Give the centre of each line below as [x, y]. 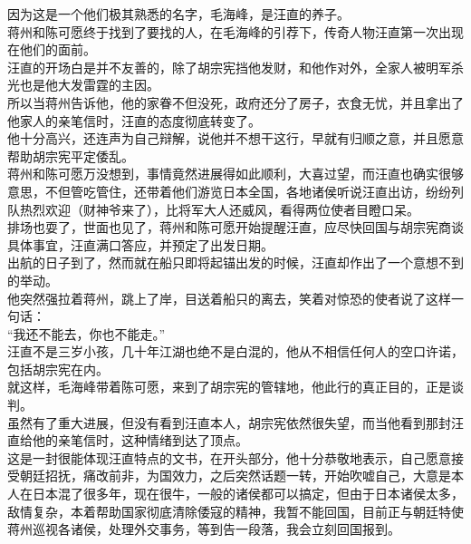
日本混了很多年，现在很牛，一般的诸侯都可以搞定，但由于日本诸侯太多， [248, 494]
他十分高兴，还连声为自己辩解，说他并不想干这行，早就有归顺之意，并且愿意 [235, 138]
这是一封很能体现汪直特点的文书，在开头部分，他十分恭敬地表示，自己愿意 [229, 457]
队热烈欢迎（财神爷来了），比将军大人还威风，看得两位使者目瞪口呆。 [213, 209]
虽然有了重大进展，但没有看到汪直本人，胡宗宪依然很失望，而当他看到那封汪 [235, 422]
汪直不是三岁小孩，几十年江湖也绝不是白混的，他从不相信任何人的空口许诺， [235, 351]
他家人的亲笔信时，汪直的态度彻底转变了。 [134, 120]
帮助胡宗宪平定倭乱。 [71, 155]
